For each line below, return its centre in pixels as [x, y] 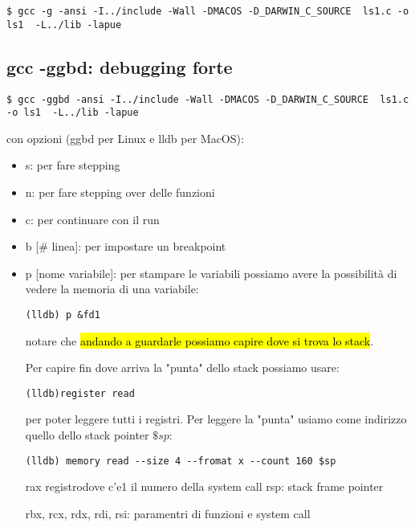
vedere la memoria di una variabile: [112, 289]
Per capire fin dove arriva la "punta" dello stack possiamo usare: [182, 368]
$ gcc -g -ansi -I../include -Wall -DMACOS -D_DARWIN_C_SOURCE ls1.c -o [208, 11]
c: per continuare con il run [92, 219]
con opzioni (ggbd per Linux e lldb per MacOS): [125, 138]
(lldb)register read [80, 393]
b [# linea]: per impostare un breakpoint [126, 246]
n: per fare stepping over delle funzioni [120, 192]
